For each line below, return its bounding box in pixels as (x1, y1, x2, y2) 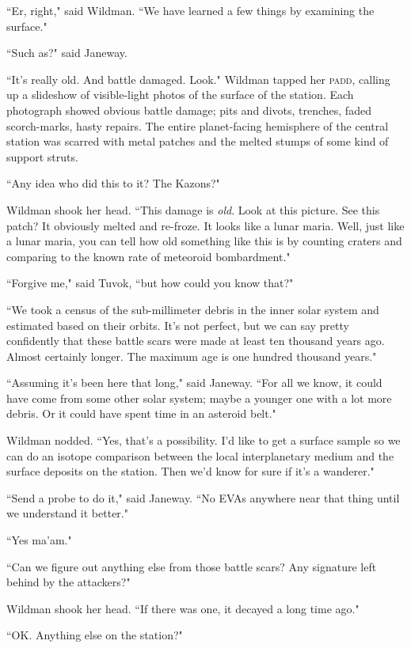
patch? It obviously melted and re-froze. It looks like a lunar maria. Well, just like (6, 217, 405, 233)
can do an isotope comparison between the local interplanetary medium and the (6, 447, 394, 464)
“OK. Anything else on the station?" (6, 627, 183, 643)
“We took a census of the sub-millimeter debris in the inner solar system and (6, 301, 379, 317)
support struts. (6, 148, 78, 165)
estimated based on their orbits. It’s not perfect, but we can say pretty (6, 316, 349, 333)
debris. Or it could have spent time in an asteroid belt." (6, 405, 276, 422)
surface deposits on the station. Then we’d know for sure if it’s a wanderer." (6, 463, 375, 479)
